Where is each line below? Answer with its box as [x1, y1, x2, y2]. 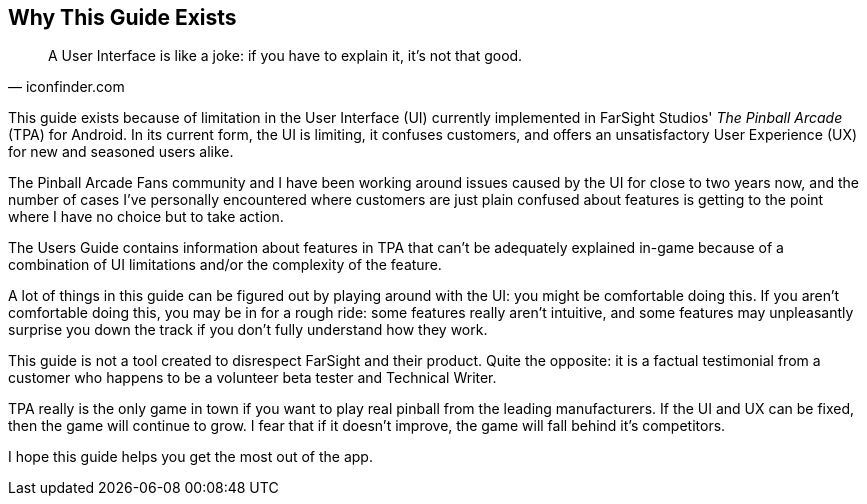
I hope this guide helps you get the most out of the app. [8, 448, 373, 466]
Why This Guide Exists [8, 5, 237, 30]
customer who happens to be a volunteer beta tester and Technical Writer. [8, 369, 497, 387]
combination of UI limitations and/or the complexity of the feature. [8, 256, 442, 274]
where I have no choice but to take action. [8, 208, 284, 226]
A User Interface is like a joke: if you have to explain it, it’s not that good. [48, 47, 523, 65]
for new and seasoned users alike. [8, 143, 234, 161]
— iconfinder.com [8, 78, 125, 96]
